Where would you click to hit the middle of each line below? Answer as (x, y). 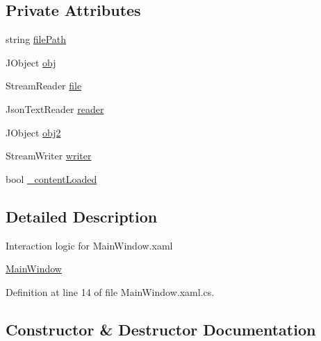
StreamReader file (44, 86)
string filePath (36, 39)
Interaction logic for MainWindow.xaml (89, 245)
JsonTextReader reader (55, 108)
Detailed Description (82, 216)
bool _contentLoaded (51, 178)
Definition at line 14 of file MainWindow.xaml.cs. (110, 291)
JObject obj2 (33, 132)
